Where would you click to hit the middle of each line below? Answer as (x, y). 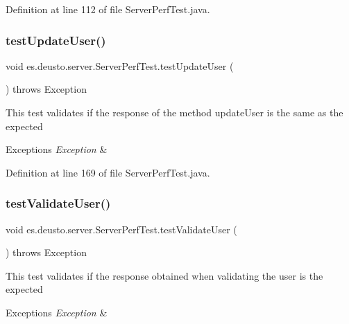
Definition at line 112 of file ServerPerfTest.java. (108, 9)
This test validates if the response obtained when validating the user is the (164, 275)
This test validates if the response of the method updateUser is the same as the (174, 112)
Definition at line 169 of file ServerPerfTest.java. (108, 172)
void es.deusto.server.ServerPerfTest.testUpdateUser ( (120, 65)
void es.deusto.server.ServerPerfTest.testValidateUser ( (121, 229)
